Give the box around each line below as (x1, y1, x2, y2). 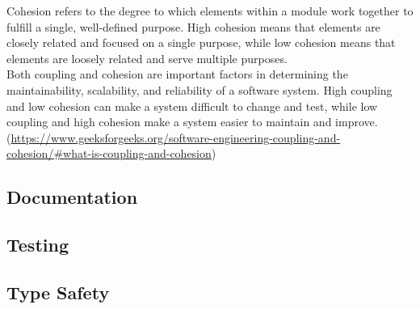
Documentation (6, 184, 138, 210)
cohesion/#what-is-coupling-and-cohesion (6, 145, 212, 162)
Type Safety (6, 279, 110, 304)
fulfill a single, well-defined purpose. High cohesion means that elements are (6, 18, 380, 35)
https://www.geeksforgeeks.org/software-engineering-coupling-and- (10, 129, 341, 146)
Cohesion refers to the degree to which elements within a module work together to (6, 2, 414, 19)
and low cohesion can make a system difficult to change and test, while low (6, 97, 378, 114)
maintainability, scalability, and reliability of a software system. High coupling (6, 81, 393, 98)
